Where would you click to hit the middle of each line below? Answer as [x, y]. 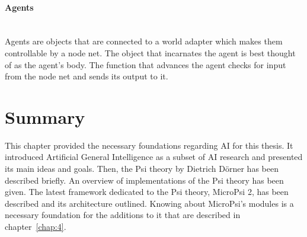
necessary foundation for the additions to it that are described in [123, 215]
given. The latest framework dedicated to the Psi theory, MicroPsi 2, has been [147, 192]
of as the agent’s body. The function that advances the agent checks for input [145, 64]
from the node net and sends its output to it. [87, 76]
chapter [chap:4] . [36, 227]
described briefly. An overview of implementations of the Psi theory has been [144, 180]
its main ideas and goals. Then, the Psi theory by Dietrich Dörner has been [142, 169]
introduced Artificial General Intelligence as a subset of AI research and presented [154, 157]
